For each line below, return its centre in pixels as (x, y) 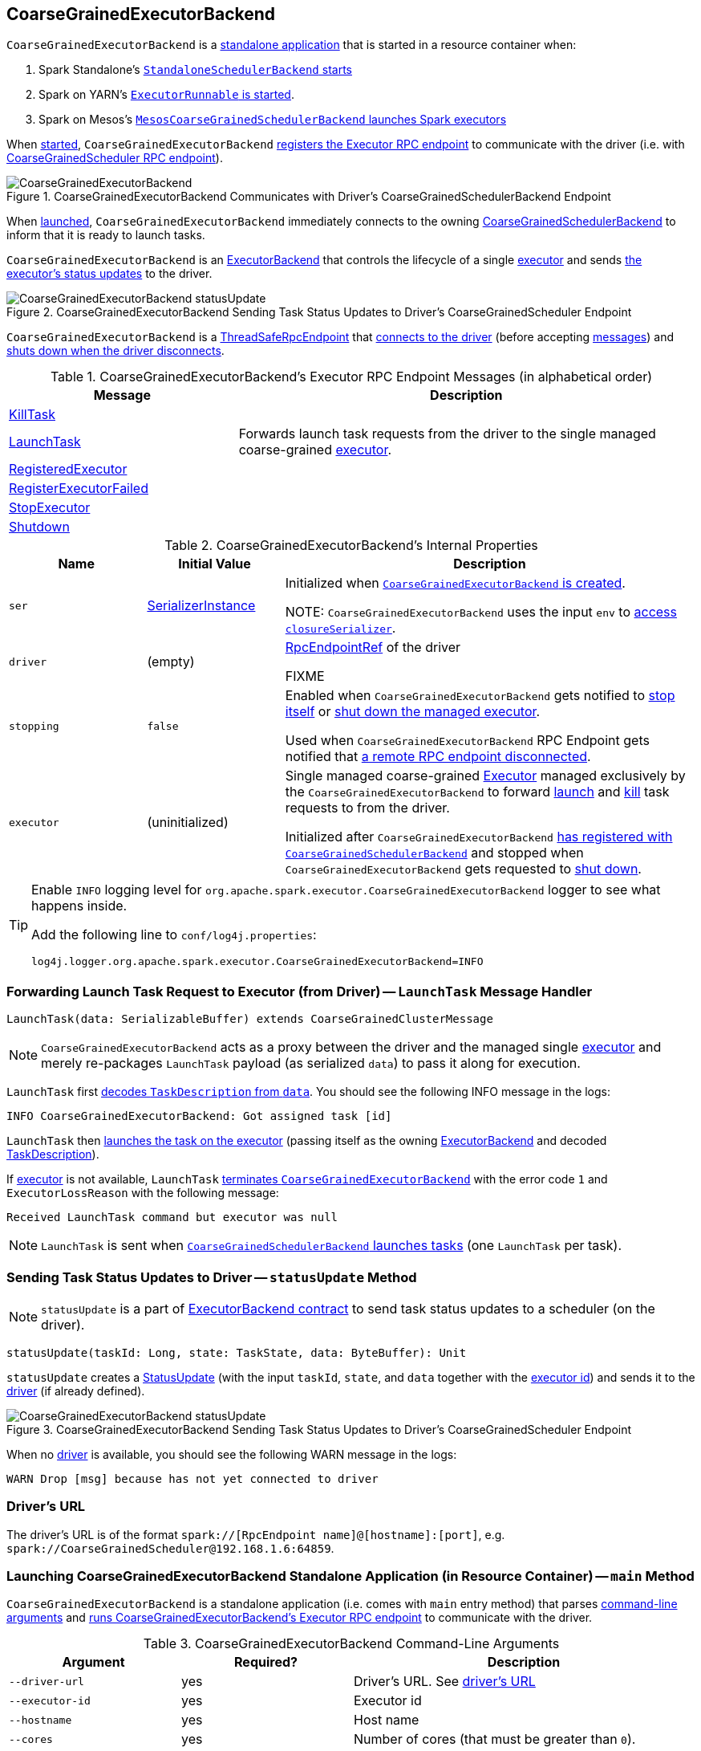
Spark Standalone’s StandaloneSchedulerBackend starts (195, 70)
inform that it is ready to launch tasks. (106, 235)
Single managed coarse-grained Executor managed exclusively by (485, 776)
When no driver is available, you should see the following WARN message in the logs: (232, 1454)
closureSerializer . (340, 628)
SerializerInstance (201, 606)
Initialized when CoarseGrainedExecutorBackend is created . (455, 583)
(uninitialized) (188, 823)
